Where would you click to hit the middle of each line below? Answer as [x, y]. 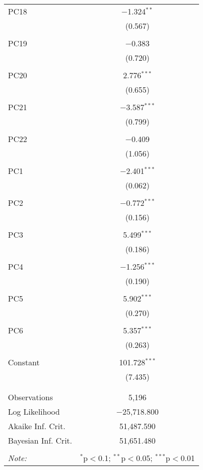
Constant [24, 362]
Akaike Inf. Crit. [37, 426]
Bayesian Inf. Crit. [40, 440]
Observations [31, 397]
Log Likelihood [34, 411]
